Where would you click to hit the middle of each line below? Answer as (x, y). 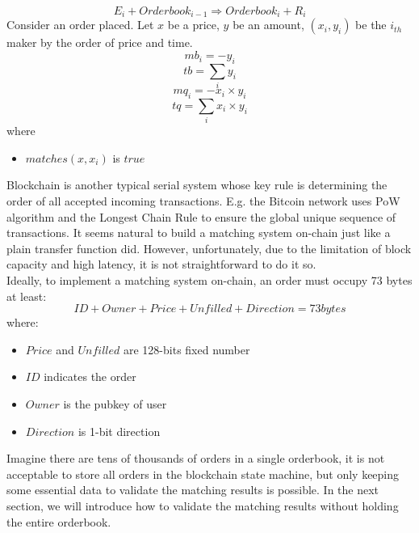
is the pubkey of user (115, 404)
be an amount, (268, 25)
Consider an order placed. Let (80, 25)
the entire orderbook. (59, 521)
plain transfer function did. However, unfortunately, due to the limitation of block (209, 248)
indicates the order (90, 376)
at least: (27, 296)
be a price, (193, 25)
